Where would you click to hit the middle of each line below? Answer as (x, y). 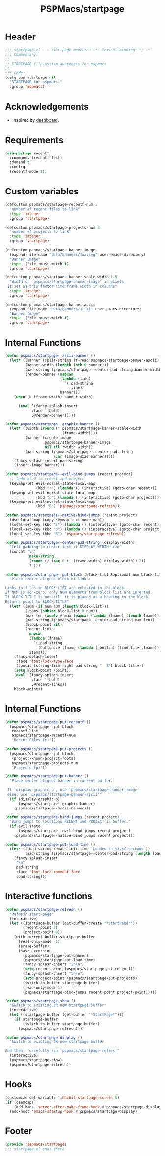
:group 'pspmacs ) (27, 87)
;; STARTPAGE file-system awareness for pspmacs (56, 64)
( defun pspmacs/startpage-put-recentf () (48, 722)
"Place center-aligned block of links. (50, 579)
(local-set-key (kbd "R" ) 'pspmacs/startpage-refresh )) (68, 534)
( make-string (40, 556)
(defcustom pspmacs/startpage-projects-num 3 (52, 227)
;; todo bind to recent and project (47, 479)
